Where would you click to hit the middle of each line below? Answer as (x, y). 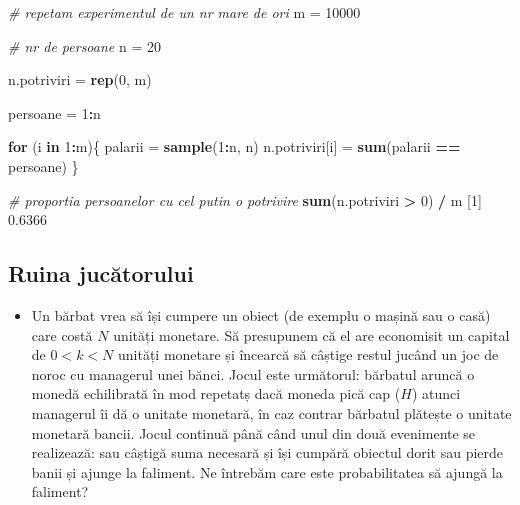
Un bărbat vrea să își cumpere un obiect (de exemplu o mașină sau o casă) (261, 314)
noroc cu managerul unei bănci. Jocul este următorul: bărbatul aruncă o (253, 373)
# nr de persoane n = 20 (84, 45)
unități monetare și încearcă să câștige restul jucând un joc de (308, 354)
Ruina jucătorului (101, 273)
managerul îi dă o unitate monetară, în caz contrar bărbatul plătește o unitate (271, 412)
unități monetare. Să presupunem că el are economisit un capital (311, 334)
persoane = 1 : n (54, 112)
